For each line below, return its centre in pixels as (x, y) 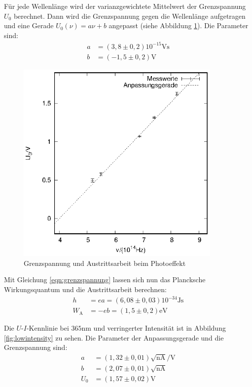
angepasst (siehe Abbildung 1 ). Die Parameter (179, 25)
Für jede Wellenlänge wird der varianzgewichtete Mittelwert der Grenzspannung (125, 6)
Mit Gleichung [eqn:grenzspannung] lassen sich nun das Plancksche (105, 279)
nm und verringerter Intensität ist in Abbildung (154, 328)
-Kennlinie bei (48, 328)
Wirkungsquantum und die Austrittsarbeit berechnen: (85, 289)
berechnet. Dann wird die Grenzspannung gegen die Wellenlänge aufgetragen (129, 16)
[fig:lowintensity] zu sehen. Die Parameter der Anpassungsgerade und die (114, 337)
